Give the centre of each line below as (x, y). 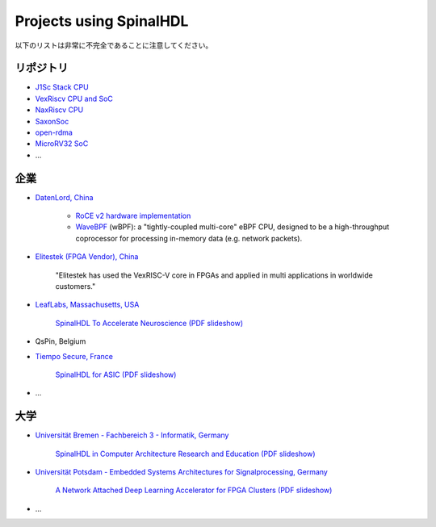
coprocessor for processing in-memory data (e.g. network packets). (189, 238)
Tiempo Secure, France (74, 356)
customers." (75, 287)
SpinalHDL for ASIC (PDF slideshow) (116, 374)
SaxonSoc (52, 121)
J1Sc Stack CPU (62, 87)
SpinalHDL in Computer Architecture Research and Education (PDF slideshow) (185, 454)
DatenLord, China (64, 197)
